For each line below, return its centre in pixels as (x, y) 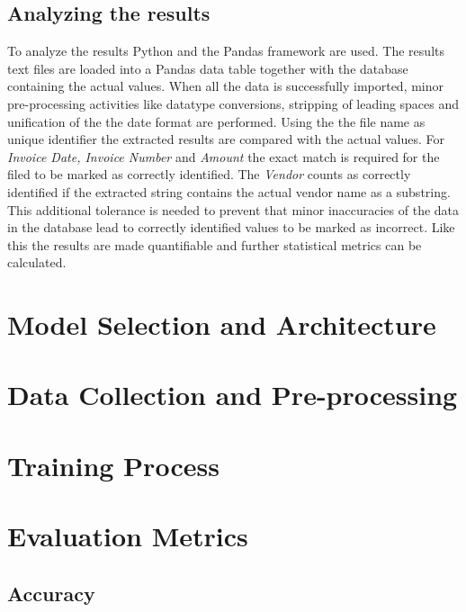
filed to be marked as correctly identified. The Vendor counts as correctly (209, 174)
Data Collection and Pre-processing (233, 395)
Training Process (113, 465)
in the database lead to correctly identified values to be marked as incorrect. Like (231, 227)
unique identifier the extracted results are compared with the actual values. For (226, 139)
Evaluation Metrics (128, 536)
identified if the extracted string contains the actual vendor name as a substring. (229, 191)
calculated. (37, 262)
